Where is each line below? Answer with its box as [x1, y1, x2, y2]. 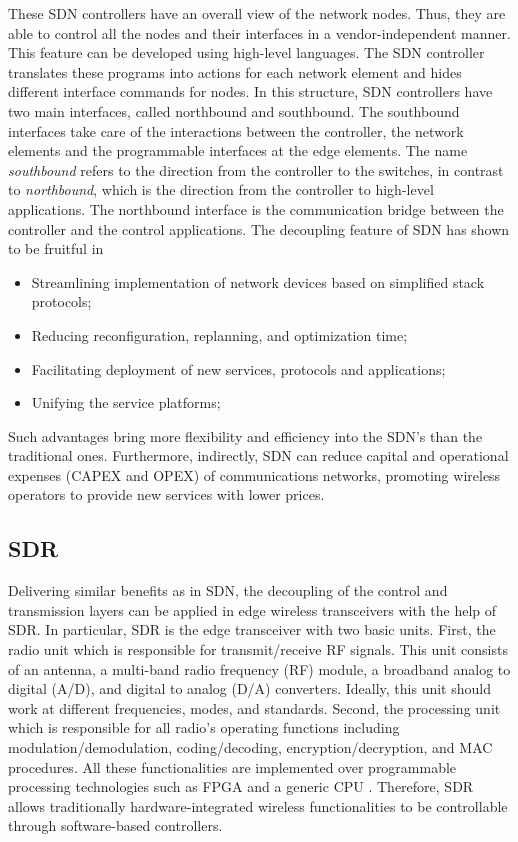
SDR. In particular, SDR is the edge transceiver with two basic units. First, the [8, 619, 496, 640]
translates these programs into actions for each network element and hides [8, 61, 462, 82]
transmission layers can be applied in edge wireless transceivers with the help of [8, 599, 497, 620]
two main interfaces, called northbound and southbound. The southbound [8, 100, 460, 121]
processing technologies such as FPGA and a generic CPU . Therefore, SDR [8, 776, 474, 797]
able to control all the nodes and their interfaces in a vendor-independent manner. [8, 22, 511, 43]
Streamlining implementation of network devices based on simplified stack [31, 271, 485, 292]
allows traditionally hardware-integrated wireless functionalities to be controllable [8, 795, 508, 816]
